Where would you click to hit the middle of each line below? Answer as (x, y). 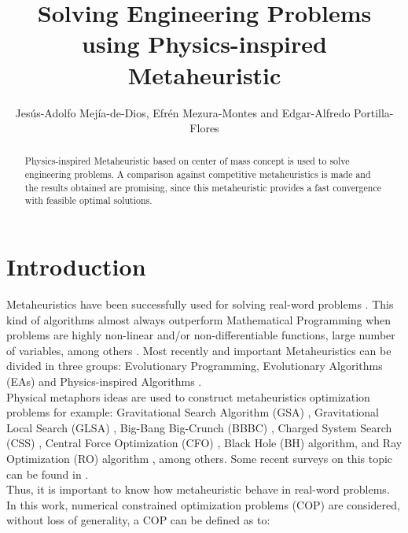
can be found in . (48, 474)
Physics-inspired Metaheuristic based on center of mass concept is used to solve (187, 161)
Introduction (76, 266)
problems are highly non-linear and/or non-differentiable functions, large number (201, 335)
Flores (204, 128)
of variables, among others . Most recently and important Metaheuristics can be (199, 350)
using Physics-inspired (204, 44)
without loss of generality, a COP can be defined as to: (138, 520)
